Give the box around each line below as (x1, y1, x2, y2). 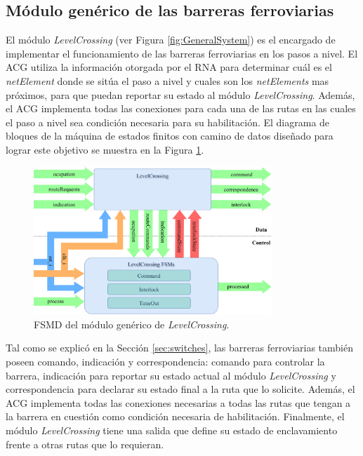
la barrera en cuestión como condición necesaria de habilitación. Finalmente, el (6, 409, 345, 424)
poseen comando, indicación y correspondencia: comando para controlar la (6, 354, 325, 368)
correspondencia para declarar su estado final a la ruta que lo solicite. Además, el (6, 382, 355, 396)
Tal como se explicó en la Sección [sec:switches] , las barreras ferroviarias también (6, 340, 354, 355)
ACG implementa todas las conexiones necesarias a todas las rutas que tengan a (6, 395, 351, 410)
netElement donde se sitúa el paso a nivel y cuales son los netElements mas (6, 73, 329, 88)
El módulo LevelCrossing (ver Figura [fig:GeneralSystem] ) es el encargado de (6, 32, 336, 47)
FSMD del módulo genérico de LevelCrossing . (34, 316, 230, 331)
